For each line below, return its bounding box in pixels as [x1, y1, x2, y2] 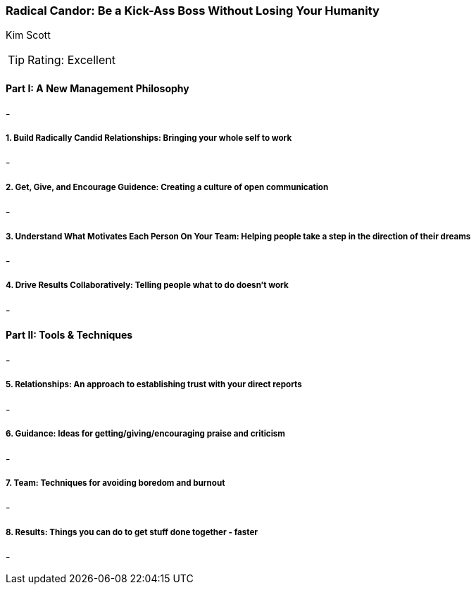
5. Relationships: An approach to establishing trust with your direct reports [6, 379, 302, 390]
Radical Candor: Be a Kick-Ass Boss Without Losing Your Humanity [6, 4, 380, 18]
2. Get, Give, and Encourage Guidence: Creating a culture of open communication [6, 182, 329, 192]
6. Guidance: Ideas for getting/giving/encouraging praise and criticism [6, 429, 285, 439]
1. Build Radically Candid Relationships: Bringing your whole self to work [6, 132, 292, 143]
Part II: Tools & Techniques [6, 329, 133, 341]
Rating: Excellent [27, 53, 115, 68]
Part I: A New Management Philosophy [6, 82, 189, 94]
